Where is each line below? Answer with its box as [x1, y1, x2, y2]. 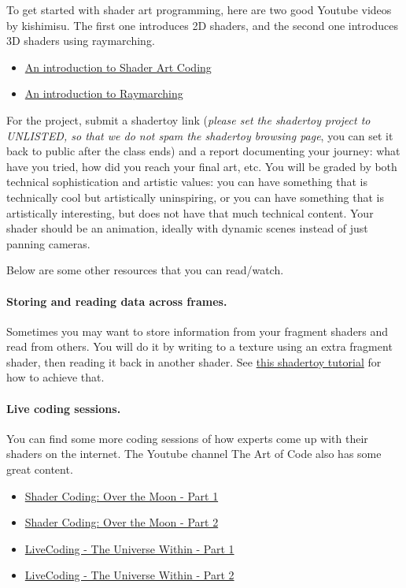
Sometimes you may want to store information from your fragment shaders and [6, 322, 389, 339]
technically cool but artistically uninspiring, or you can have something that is [6, 188, 384, 205]
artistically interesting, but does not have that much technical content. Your [6, 204, 374, 221]
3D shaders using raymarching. [6, 32, 155, 49]
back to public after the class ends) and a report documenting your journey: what [6, 143, 400, 159]
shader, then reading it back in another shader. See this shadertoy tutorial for [6, 353, 382, 370]
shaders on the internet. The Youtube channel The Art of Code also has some [6, 445, 382, 462]
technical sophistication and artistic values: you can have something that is [6, 173, 367, 190]
